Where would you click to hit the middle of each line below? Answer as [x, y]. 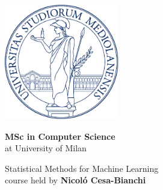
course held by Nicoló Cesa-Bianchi [75, 180]
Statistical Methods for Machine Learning [82, 168]
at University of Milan [46, 148]
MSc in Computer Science [60, 136]
